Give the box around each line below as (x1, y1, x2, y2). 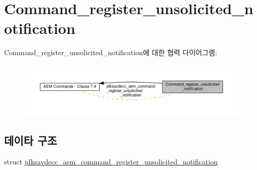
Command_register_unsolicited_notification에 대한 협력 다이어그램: (4, 47, 218, 58)
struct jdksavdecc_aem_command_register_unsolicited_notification (4, 156, 218, 166)
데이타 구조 (4, 132, 57, 148)
